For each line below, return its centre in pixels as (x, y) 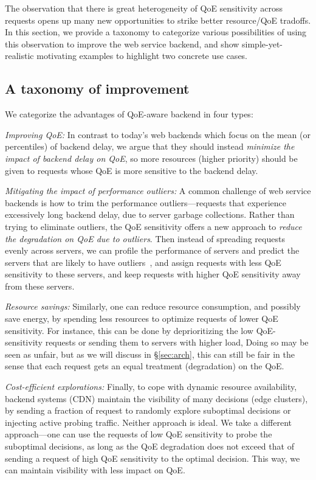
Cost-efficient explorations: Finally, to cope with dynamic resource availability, (151, 387)
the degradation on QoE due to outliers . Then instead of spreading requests (145, 238)
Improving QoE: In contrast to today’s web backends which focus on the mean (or (158, 134)
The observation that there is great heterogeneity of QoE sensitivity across (144, 8)
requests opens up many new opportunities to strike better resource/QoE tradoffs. (158, 20)
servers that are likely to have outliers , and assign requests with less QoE (143, 262)
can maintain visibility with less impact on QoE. (95, 470)
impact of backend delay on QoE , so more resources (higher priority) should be (151, 158)
